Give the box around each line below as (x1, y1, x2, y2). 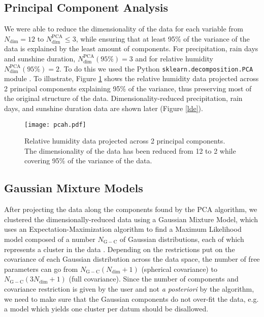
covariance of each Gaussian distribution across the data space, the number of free (4, 254, 260, 264)
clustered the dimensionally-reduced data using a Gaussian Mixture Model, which (4, 214, 258, 224)
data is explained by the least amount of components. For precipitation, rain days (4, 43, 258, 54)
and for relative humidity (135, 53, 213, 63)
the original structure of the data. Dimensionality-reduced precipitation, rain (4, 93, 243, 103)
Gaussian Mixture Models (4, 180, 143, 196)
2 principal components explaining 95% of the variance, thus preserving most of (4, 83, 252, 93)
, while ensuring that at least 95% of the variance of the (76, 33, 250, 44)
